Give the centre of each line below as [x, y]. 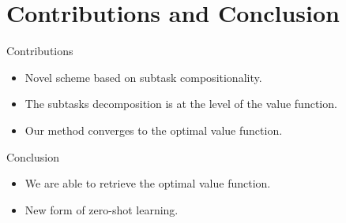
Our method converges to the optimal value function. [154, 130]
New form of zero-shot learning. [102, 209]
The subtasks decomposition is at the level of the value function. [181, 104]
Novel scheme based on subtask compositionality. [143, 77]
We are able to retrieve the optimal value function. [148, 183]
